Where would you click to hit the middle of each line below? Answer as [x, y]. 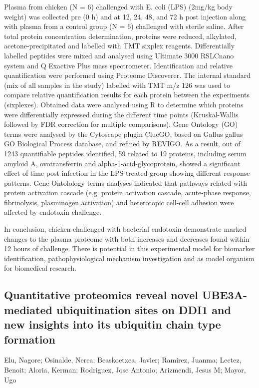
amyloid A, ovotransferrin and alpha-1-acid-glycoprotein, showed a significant [122, 163]
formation [30, 339]
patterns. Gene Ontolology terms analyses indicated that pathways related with [126, 183]
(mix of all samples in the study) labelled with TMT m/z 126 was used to [117, 85]
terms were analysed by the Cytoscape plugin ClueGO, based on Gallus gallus [124, 134]
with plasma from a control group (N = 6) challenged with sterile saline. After [124, 26]
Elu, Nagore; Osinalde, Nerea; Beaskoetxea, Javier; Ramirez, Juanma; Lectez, [123, 360]
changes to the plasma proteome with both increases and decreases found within [127, 238]
